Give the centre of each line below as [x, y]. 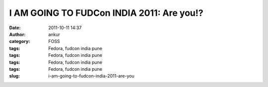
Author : [17, 34]
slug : [14, 76]
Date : [15, 28]
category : [20, 42]
